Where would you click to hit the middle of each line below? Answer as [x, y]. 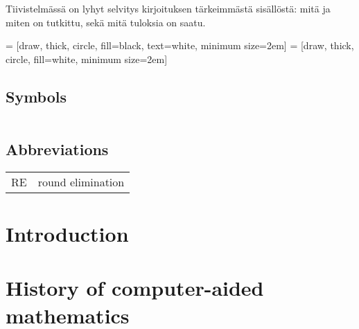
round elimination [81, 181]
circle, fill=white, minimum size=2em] [87, 59]
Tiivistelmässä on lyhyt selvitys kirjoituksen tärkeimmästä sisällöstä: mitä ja [168, 8]
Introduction [67, 233]
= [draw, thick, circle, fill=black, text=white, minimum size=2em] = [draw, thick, [180, 45]
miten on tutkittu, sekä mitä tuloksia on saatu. [106, 22]
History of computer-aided [135, 288]
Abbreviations [57, 149]
